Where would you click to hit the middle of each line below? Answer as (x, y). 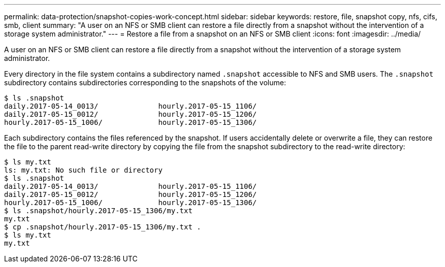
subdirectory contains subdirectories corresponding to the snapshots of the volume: (145, 82)
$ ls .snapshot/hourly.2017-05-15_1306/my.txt (98, 211)
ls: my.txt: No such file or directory (83, 170)
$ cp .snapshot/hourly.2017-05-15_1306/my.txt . (103, 227)
